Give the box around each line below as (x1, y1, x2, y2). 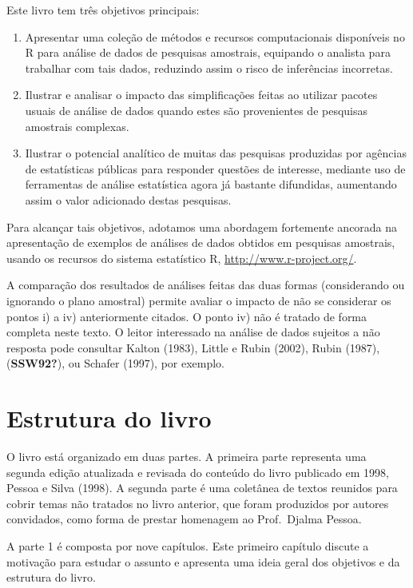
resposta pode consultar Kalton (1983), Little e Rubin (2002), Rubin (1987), (6, 339, 380, 356)
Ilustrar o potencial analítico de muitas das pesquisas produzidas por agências (25, 145, 407, 161)
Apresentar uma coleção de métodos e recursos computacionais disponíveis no (25, 28, 405, 45)
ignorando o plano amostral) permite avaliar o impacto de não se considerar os (6, 292, 391, 308)
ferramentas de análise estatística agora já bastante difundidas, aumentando (25, 176, 397, 193)
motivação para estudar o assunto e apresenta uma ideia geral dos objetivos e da (6, 553, 400, 570)
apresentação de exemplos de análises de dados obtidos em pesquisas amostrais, (6, 234, 395, 251)
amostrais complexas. (25, 117, 129, 134)
